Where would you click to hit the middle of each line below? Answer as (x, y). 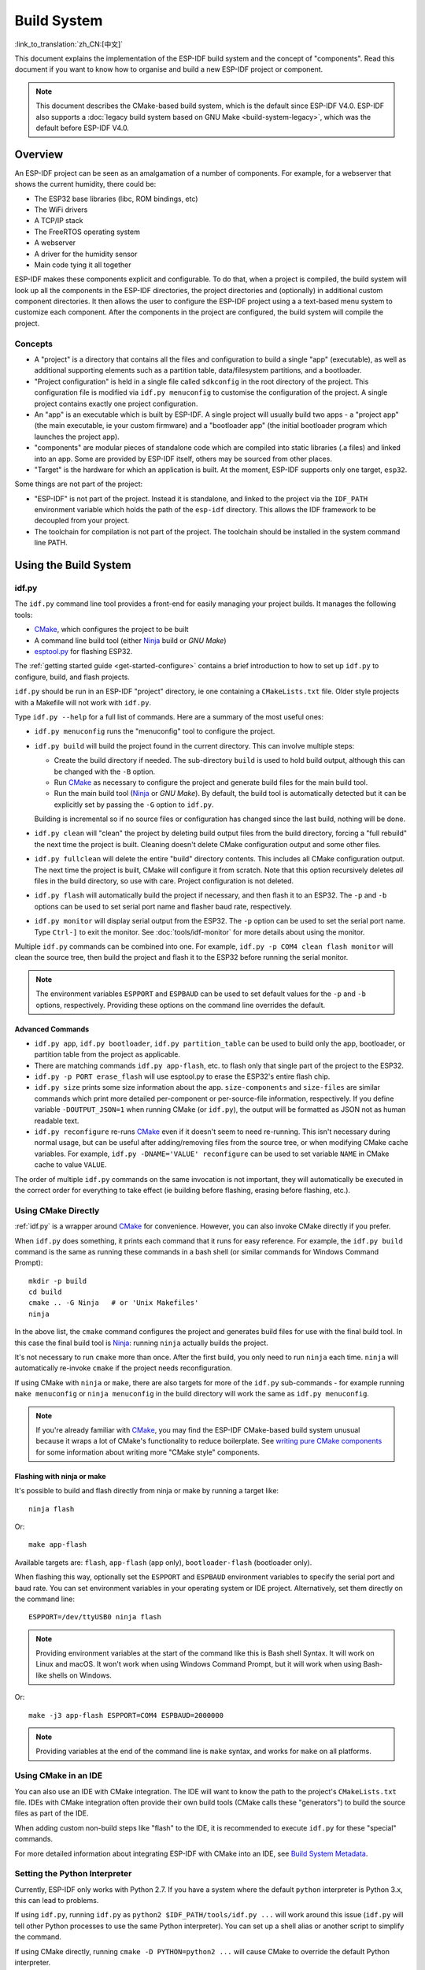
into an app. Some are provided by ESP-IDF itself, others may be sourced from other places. (183, 459)
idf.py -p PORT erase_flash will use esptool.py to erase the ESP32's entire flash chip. (182, 1076)
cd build (45, 1292)
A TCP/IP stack (59, 221)
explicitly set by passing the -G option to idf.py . (134, 805)
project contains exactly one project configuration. (116, 403)
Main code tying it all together (83, 265)
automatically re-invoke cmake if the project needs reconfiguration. (123, 1368)
